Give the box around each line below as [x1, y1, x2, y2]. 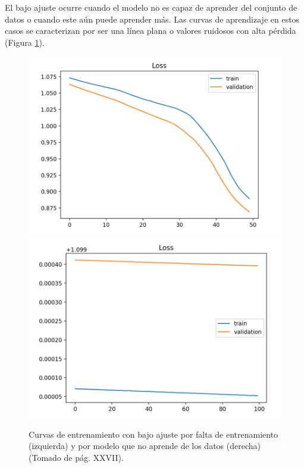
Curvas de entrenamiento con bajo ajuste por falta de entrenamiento [29, 428, 278, 440]
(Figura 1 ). [5, 36, 45, 48]
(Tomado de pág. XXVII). [29, 451, 124, 463]
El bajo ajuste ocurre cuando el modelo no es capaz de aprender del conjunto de [5, 1, 297, 13]
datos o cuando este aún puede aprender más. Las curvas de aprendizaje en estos [5, 12, 300, 25]
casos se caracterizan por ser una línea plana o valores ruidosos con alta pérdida [5, 24, 296, 37]
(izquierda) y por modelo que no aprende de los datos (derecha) [29, 439, 261, 452]
